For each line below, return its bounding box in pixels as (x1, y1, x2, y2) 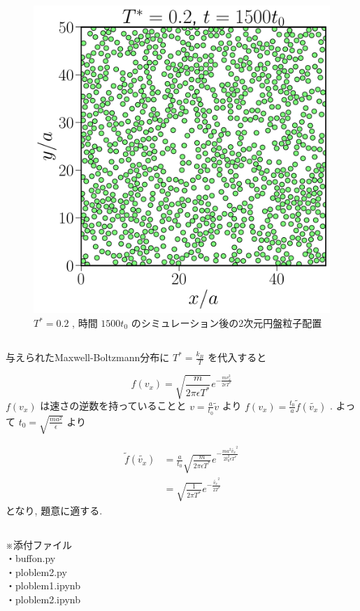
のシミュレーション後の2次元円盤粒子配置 (131, 316, 322, 330)
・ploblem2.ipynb (6, 591, 80, 606)
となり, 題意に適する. (6, 503, 103, 517)
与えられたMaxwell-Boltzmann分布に (6, 350, 170, 365)
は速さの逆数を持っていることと (40, 398, 187, 413)
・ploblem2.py (6, 564, 67, 579)
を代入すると (208, 350, 267, 365)
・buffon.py (6, 551, 56, 566)
